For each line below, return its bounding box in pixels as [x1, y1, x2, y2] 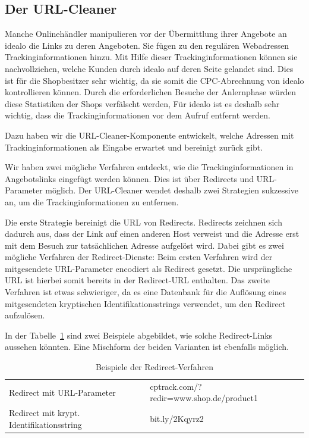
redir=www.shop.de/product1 [150, 392, 258, 404]
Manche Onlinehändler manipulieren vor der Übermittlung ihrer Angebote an [5, 27, 287, 40]
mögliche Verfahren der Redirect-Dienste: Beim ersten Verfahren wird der [5, 251, 273, 263]
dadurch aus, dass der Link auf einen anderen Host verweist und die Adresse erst [5, 227, 299, 240]
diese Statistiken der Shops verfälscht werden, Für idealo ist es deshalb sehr [5, 97, 280, 109]
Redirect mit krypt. [9, 406, 80, 419]
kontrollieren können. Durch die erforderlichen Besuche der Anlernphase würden [5, 86, 297, 98]
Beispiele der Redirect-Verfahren [95, 361, 214, 373]
